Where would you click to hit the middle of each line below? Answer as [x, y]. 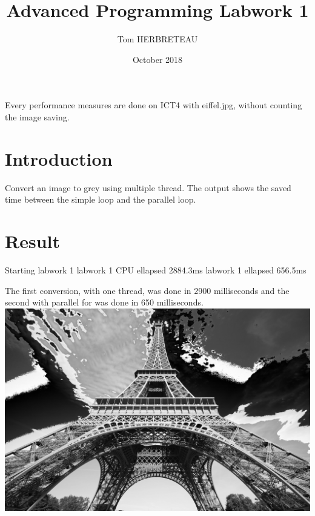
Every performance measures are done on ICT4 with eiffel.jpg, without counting [154, 105]
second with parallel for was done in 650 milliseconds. [104, 302]
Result [32, 241]
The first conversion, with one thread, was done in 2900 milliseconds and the [147, 290]
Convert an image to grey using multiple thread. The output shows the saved [148, 187]
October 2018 [157, 59]
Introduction [59, 158]
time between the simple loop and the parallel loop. [101, 199]
